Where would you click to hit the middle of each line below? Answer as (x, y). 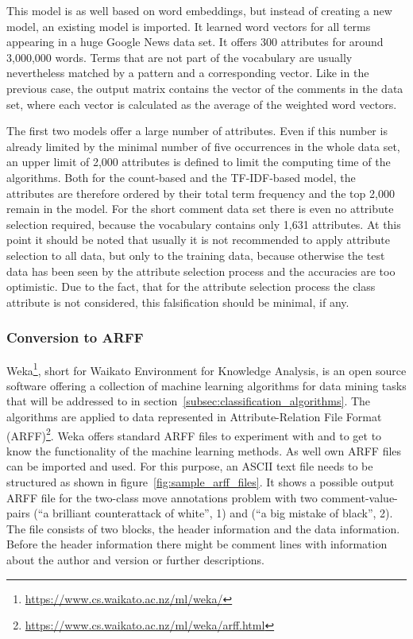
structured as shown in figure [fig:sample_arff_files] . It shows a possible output (201, 481)
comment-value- (359, 497)
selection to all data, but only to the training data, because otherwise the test (196, 255)
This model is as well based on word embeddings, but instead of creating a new (199, 10)
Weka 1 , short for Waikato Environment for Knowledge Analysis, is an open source (206, 369)
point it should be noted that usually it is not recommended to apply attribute (198, 240)
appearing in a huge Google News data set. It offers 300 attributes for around (195, 42)
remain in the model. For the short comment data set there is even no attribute (200, 209)
